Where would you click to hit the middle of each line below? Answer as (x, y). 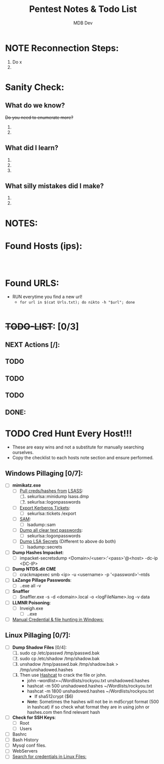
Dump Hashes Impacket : (38, 553)
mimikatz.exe (26, 485)
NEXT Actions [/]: (33, 345)
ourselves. (23, 452)
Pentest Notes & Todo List (83, 9)
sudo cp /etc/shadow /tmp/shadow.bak (60, 658)
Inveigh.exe (31, 608)
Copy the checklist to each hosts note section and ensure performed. (83, 458)
